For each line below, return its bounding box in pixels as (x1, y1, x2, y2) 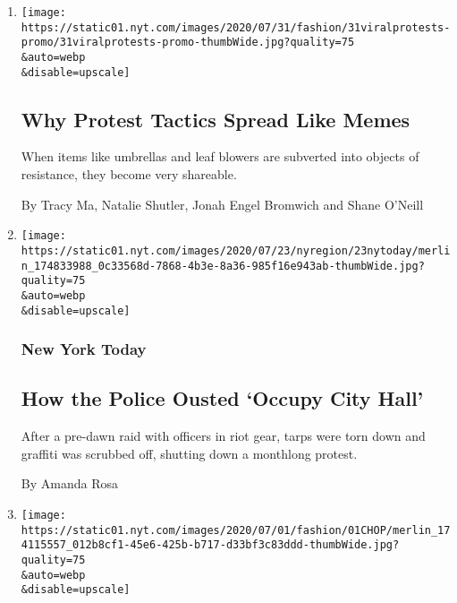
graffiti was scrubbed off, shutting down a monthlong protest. (21, 444, 358, 462)
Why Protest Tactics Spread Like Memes (21, 105, 410, 133)
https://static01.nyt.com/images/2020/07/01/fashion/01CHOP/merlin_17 (21, 523, 451, 537)
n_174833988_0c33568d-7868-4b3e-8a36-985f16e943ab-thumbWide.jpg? (21, 259, 425, 272)
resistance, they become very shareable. (21, 165, 237, 184)
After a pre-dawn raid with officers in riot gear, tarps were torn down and (21, 426, 426, 445)
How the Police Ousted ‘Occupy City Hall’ (21, 384, 424, 412)
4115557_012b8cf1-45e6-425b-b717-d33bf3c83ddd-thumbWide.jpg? (21, 538, 400, 552)
